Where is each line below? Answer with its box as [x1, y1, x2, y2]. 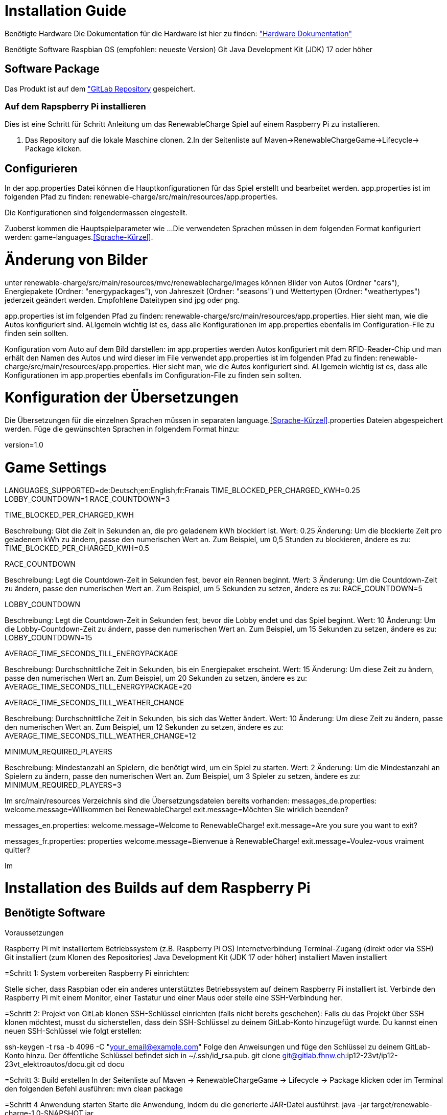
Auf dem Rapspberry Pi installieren [5, 101, 146, 111]
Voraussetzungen [5, 928, 64, 937]
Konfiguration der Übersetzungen [5, 389, 239, 407]
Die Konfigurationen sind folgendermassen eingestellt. [5, 208, 187, 217]
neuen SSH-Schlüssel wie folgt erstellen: [5, 1026, 142, 1035]
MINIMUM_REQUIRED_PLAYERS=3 [5, 780, 122, 789]
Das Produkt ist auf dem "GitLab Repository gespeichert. [5, 84, 196, 93]
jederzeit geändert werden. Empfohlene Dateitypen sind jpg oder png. [5, 295, 240, 304]
